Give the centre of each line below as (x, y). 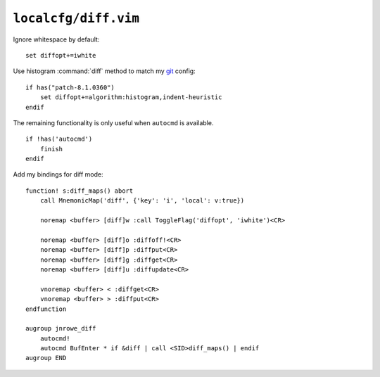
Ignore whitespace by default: (56, 39)
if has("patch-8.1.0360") (70, 87)
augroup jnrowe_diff (61, 328)
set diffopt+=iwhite (61, 55)
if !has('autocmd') (59, 139)
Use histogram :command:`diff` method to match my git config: (104, 71)
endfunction (46, 309)
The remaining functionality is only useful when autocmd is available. (113, 122)
